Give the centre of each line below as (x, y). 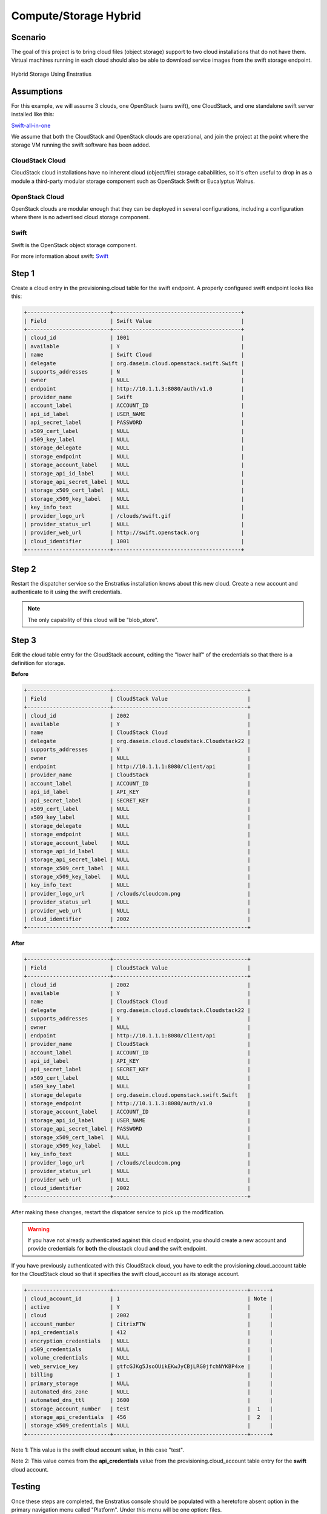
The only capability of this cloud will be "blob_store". (93, 620)
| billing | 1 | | (149, 1375)
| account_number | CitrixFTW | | (149, 1324)
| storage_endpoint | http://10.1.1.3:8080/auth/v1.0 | (137, 1103)
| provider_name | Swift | (134, 397)
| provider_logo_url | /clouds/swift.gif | (134, 516)
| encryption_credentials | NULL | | (149, 1341)
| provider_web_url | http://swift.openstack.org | (134, 533)
